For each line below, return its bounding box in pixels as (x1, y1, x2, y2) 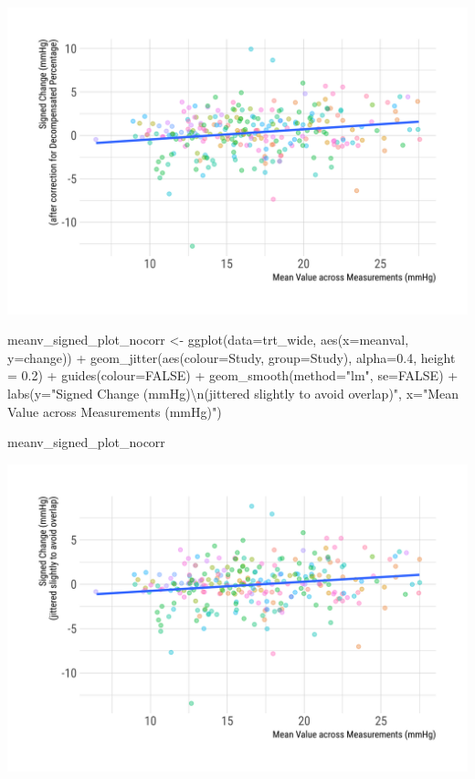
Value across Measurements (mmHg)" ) (7, 401, 222, 421)
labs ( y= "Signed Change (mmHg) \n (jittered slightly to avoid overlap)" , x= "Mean (7, 384, 459, 403)
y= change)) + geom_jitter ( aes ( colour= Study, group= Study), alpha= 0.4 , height (7, 347, 456, 367)
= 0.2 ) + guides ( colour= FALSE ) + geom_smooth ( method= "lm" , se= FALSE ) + (7, 366, 459, 385)
